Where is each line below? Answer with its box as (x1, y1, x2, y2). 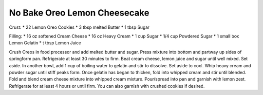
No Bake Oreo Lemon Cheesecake (9, 7, 150, 18)
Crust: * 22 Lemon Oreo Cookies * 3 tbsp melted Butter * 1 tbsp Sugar (9, 24, 150, 30)
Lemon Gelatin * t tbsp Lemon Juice (9, 40, 81, 46)
